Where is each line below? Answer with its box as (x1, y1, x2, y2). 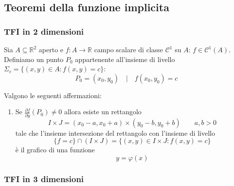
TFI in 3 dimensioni (4, 172, 84, 185)
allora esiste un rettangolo (64, 106, 142, 117)
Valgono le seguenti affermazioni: (4, 90, 102, 100)
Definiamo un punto (4, 54, 64, 64)
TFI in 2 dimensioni (4, 25, 84, 37)
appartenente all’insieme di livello (75, 54, 175, 64)
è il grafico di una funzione (15, 145, 95, 155)
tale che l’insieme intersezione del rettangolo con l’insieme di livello (15, 127, 215, 138)
